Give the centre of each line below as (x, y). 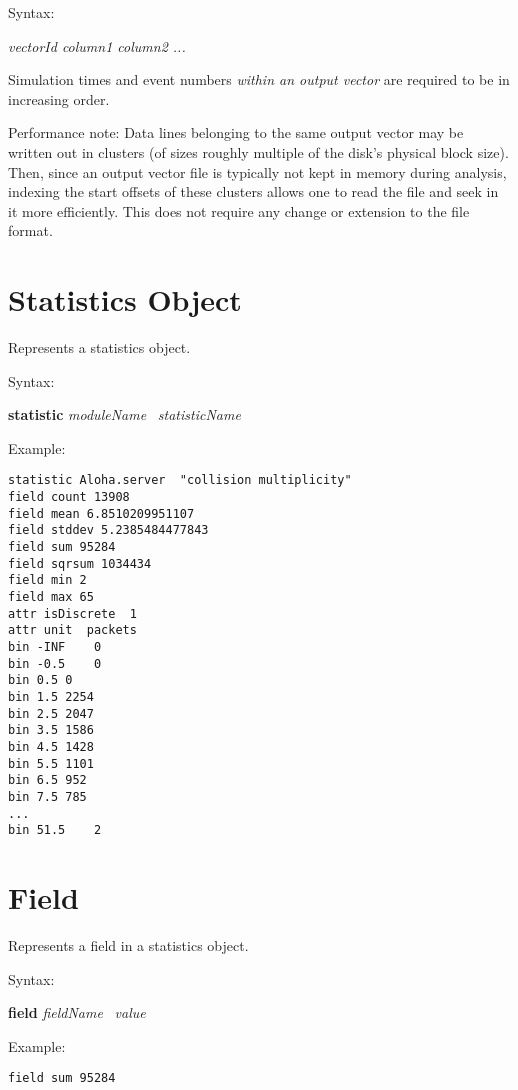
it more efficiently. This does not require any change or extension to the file (239, 210)
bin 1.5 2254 (51, 696)
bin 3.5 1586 (51, 730)
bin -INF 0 (55, 647)
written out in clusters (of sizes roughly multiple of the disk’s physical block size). (258, 151)
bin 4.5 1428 (51, 746)
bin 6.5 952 (47, 780)
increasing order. (59, 98)
